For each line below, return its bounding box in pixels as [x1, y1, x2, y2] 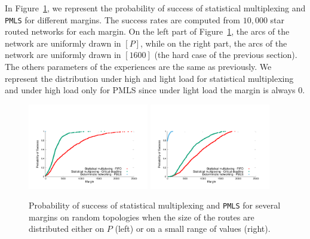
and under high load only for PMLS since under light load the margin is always [5, 84, 296, 96]
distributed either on [29, 222, 105, 235]
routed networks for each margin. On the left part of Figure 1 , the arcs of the [5, 25, 290, 38]
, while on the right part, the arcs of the [140, 36, 287, 49]
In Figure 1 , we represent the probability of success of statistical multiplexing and [5, 2, 306, 14]
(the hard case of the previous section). [154, 48, 297, 61]
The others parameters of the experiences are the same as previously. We [5, 60, 272, 73]
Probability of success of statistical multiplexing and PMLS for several [29, 199, 281, 212]
